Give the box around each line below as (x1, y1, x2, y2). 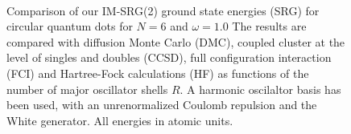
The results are (232, 18, 307, 35)
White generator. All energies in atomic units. (6, 112, 233, 128)
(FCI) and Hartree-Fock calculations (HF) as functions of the (6, 64, 309, 81)
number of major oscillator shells (6, 80, 168, 97)
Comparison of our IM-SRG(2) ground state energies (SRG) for (6, 2, 320, 18)
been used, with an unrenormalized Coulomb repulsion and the (6, 96, 317, 113)
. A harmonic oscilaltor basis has (180, 80, 341, 97)
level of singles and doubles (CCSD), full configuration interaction (6, 49, 332, 66)
